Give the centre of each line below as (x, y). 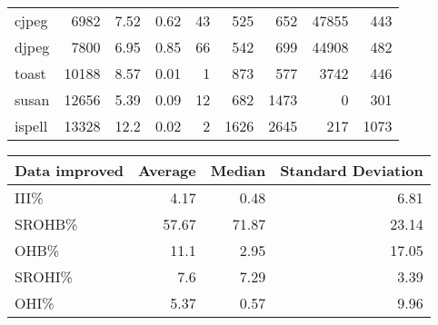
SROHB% (46, 224)
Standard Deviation (352, 170)
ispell (31, 126)
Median (238, 170)
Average (167, 170)
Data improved (70, 170)
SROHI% (44, 276)
